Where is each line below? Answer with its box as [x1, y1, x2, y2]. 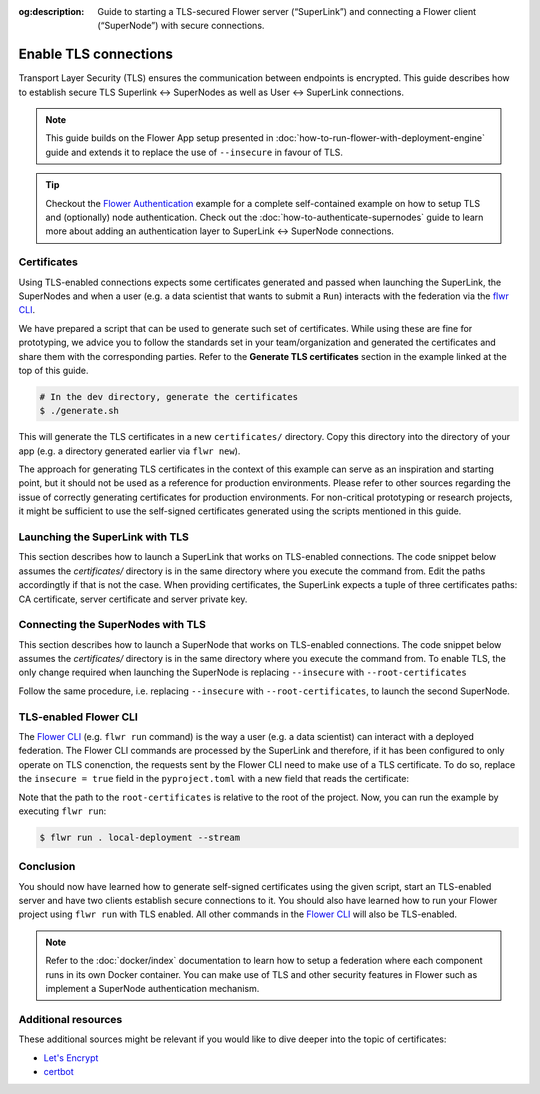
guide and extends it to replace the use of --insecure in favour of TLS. [45, 146, 344, 158]
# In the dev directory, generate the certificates [39, 391, 299, 402]
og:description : [18, 6, 85, 17]
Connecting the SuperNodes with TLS [18, 618, 207, 632]
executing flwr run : [18, 805, 107, 817]
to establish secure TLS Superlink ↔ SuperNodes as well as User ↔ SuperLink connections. [18, 86, 405, 98]
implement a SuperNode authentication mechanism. [45, 983, 260, 994]
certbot [43, 1065, 74, 1077]
